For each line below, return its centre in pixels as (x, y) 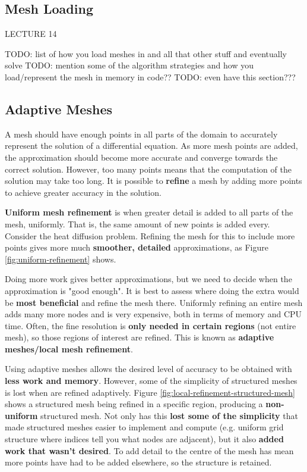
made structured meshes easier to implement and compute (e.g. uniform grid (144, 427)
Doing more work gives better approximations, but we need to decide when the (148, 279)
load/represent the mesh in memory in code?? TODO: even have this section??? (150, 76)
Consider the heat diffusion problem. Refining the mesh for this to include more (150, 235)
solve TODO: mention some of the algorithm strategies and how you (129, 65)
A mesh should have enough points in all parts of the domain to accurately (141, 134)
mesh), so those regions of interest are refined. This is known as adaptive (140, 337)
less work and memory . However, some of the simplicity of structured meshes (151, 381)
